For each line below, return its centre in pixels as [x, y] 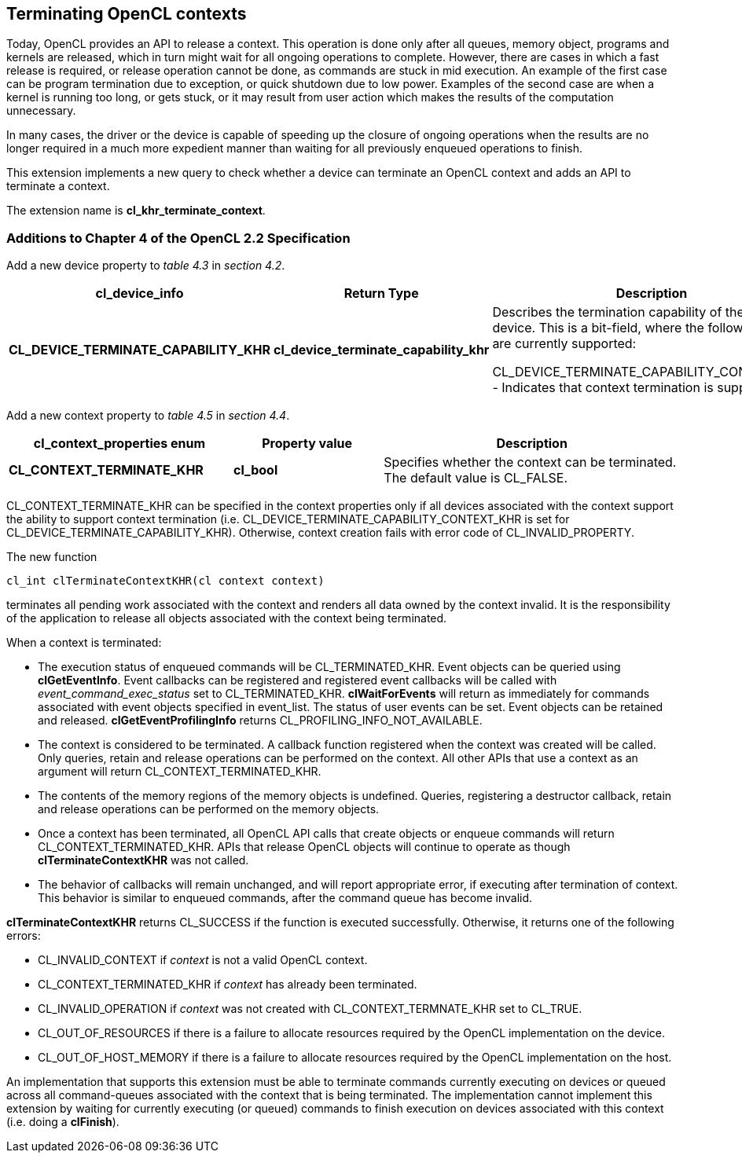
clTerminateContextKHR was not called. [143, 860]
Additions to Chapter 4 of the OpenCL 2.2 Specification [178, 238]
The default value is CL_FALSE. [476, 478]
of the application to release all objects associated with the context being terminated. [227, 618]
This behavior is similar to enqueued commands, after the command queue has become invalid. [285, 898]
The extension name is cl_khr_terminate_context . [136, 211]
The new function [52, 557]
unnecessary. [41, 111]
